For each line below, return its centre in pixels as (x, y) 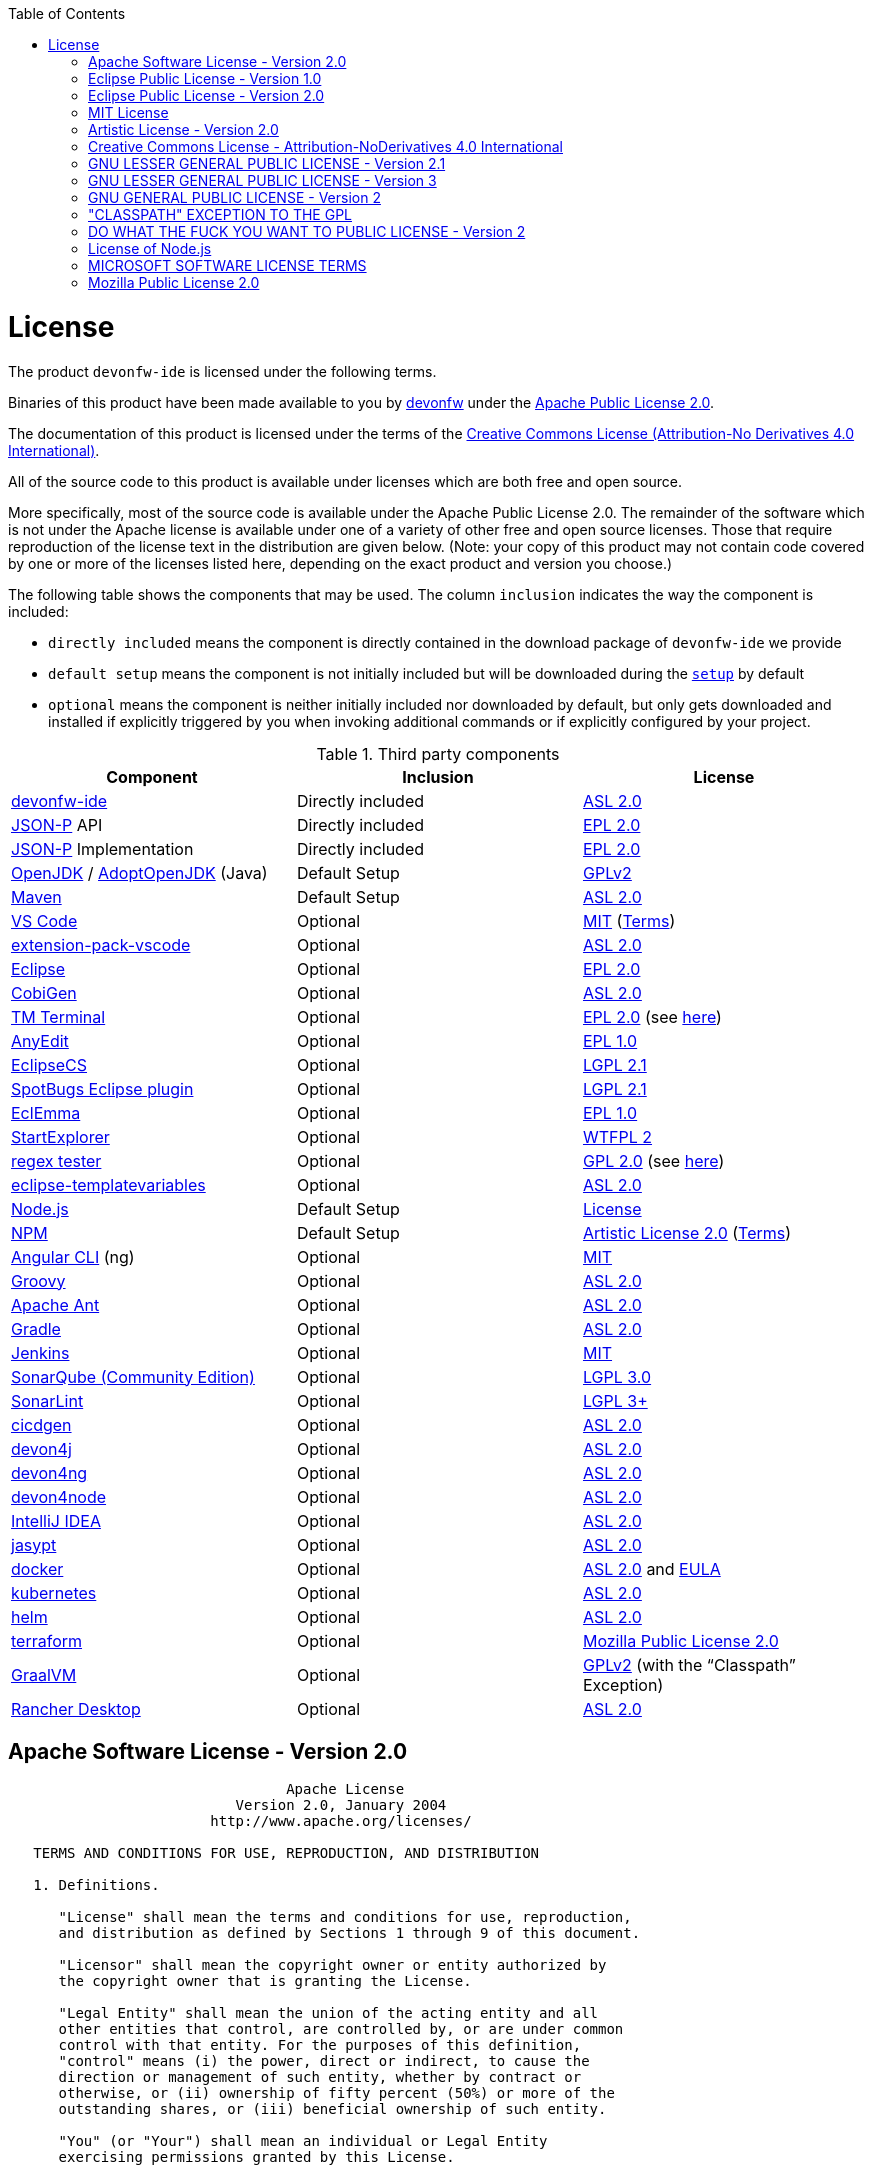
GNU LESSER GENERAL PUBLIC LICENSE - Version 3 (262, 180)
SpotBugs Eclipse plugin (102, 1088)
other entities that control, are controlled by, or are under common (341, 2029)
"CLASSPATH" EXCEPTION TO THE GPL (220, 214)
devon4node (59, 1496)
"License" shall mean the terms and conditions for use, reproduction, (345, 1917)
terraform (47, 1640)
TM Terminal (58, 1016)
